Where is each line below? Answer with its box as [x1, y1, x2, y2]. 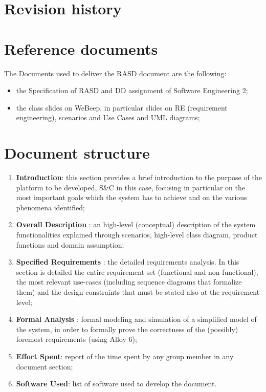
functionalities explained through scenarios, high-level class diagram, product [16, 229, 258, 239]
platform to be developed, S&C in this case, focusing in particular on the [16, 182, 246, 192]
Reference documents [4, 38, 158, 59]
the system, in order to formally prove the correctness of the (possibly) [16, 323, 238, 334]
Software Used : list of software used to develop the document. [16, 378, 217, 389]
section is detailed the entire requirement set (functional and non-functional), [16, 266, 258, 277]
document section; [16, 361, 73, 372]
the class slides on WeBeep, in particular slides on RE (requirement [16, 102, 228, 113]
